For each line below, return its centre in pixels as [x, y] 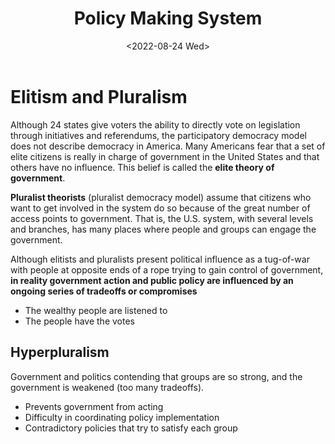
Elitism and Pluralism [99, 96]
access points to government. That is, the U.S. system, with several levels [162, 218]
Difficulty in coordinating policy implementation [122, 417]
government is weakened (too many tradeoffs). [107, 387]
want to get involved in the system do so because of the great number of [160, 208]
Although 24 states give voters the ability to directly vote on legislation [155, 124]
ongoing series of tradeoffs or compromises [104, 291]
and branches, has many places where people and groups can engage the [163, 229]
